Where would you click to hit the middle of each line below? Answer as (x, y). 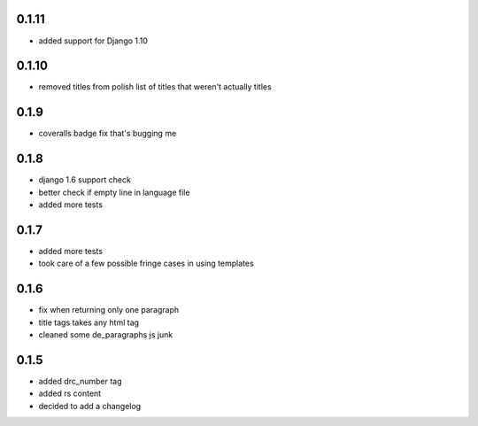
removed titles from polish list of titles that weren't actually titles (155, 87)
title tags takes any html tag (89, 322)
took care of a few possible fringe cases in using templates (146, 263)
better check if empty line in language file (114, 192)
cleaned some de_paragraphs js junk (106, 335)
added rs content (70, 393)
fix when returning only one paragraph (109, 310)
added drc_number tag (80, 381)
